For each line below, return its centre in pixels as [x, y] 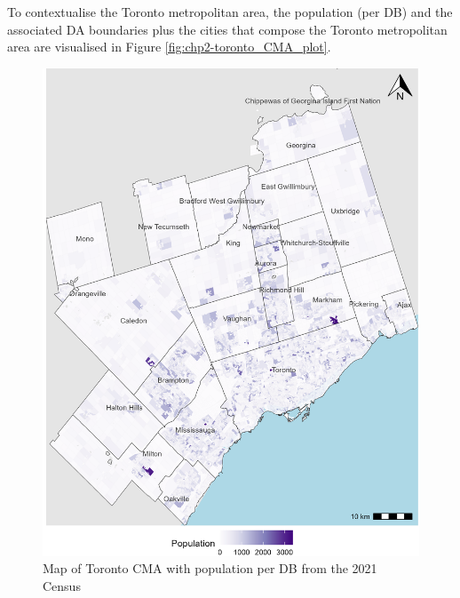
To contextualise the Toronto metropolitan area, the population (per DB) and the [230, 12]
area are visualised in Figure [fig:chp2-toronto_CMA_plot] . [169, 47]
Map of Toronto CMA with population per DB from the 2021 [210, 568]
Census [62, 585]
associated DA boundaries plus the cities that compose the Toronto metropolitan [227, 29]
